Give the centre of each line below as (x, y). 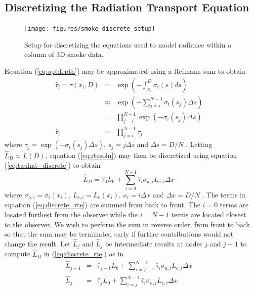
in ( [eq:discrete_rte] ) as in (84, 254)
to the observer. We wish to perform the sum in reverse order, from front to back (127, 224)
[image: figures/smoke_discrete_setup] (90, 29)
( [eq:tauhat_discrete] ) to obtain (53, 165)
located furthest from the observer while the (71, 214)
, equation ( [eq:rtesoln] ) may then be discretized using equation (141, 155)
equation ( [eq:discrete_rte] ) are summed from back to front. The (103, 205)
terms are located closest (209, 214)
